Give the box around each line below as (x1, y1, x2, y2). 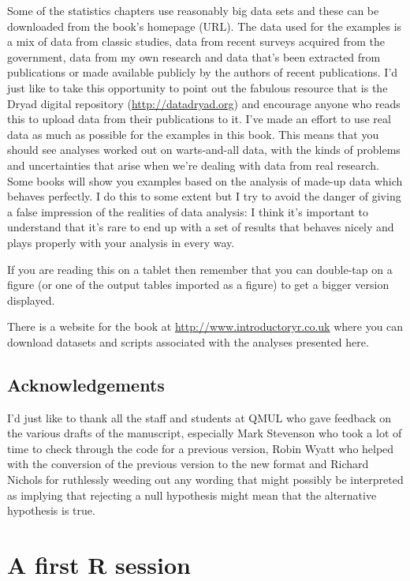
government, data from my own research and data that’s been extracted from (7, 48, 381, 65)
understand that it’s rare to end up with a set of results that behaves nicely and (7, 219, 394, 235)
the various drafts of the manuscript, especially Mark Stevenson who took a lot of (7, 425, 402, 441)
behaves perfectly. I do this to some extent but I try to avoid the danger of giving (7, 188, 401, 204)
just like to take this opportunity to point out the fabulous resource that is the (7, 79, 388, 96)
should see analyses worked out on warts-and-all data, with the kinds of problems (7, 141, 401, 158)
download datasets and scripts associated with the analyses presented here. (7, 333, 369, 350)
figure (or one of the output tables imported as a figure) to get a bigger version (7, 276, 389, 293)
